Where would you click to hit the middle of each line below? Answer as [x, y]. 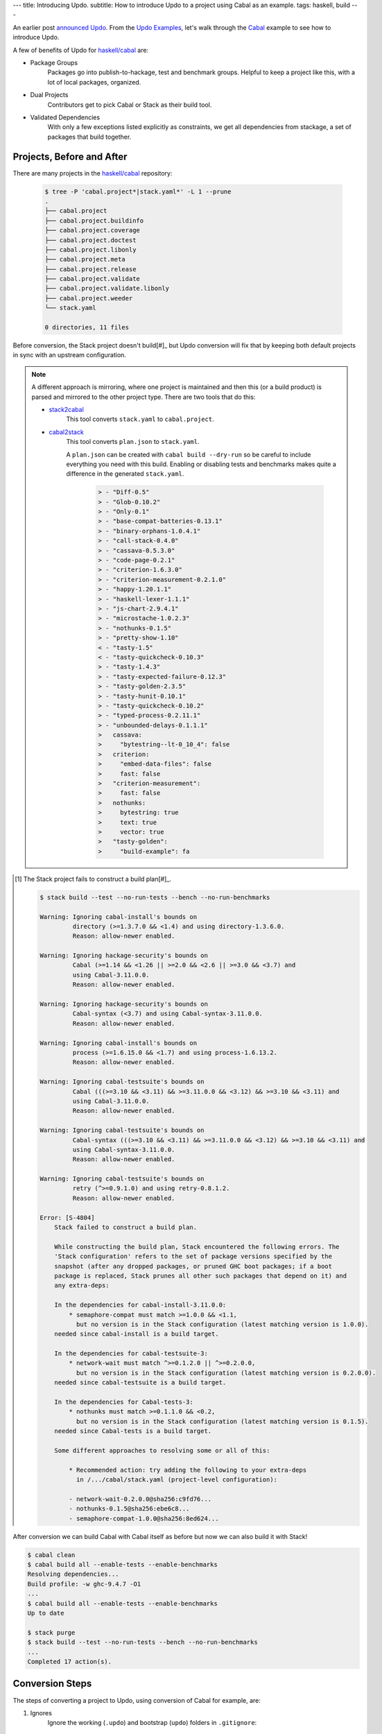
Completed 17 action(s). [70, 1662]
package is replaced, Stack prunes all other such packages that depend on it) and [200, 1276]
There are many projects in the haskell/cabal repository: [93, 173]
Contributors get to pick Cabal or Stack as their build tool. [130, 105]
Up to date [46, 1613]
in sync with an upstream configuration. [69, 355]
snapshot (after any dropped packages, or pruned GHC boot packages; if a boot [193, 1266]
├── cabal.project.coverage [92, 230]
